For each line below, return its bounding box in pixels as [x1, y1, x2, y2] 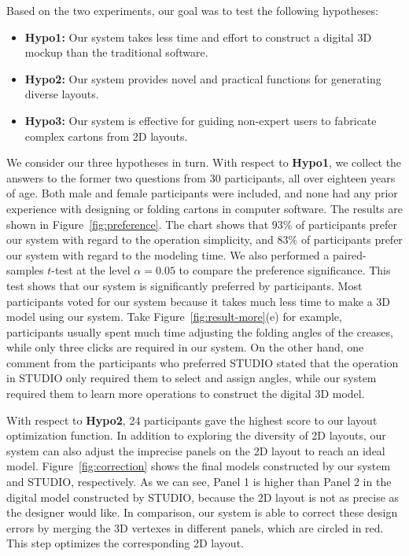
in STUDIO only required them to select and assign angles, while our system [6, 370, 377, 386]
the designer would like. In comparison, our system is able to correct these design [6, 504, 398, 521]
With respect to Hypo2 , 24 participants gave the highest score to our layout [6, 411, 378, 428]
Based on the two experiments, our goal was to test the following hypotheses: [6, 2, 378, 18]
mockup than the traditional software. [24, 44, 208, 61]
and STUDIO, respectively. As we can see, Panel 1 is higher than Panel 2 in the [6, 473, 392, 490]
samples [6, 262, 44, 278]
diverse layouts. [24, 86, 99, 102]
